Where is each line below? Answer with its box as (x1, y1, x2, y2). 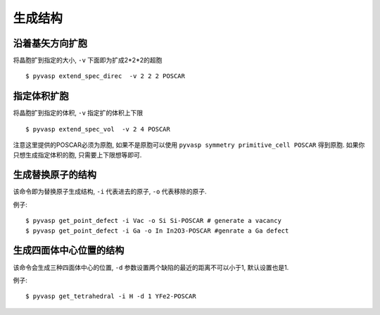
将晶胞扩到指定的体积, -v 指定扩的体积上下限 (13, 109, 144, 117)
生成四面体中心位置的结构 (13, 245, 125, 257)
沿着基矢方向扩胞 (13, 37, 87, 49)
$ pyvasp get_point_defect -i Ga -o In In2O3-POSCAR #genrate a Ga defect (25, 226, 289, 235)
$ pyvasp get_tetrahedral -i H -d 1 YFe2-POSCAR (25, 292, 196, 300)
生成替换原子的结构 (13, 169, 96, 181)
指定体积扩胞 (13, 90, 69, 102)
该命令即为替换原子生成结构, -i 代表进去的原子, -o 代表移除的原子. (13, 187, 207, 196)
